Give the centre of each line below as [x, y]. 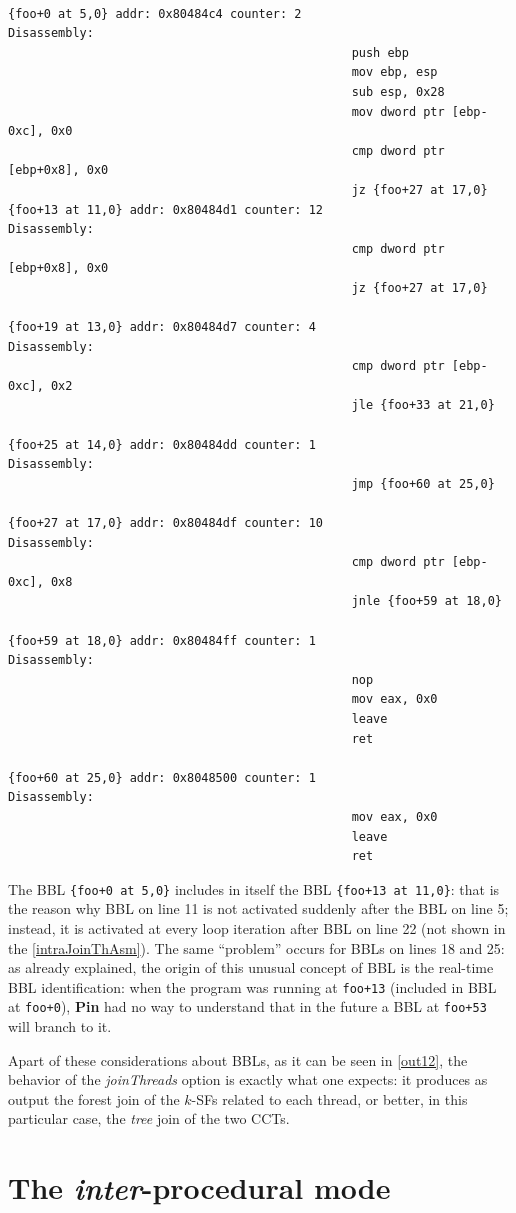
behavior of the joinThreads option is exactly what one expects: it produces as [248, 1079]
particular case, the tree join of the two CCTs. [149, 1118]
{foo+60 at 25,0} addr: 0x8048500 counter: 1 [162, 777]
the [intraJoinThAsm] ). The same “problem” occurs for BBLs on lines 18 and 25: [256, 947]
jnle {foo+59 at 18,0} [426, 601]
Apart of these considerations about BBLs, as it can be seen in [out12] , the [238, 1059]
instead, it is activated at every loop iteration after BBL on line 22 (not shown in [257, 927]
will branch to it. [60, 1026]
